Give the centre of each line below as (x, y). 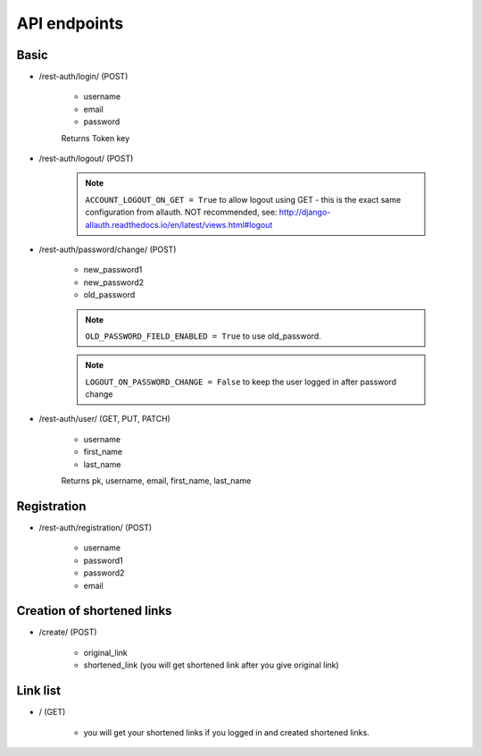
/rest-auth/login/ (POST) (83, 77)
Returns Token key (96, 138)
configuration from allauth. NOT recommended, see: (181, 212)
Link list (39, 691)
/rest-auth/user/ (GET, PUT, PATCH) (105, 419)
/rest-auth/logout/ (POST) (86, 159)
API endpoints (70, 23)
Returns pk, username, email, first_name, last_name (156, 481)
